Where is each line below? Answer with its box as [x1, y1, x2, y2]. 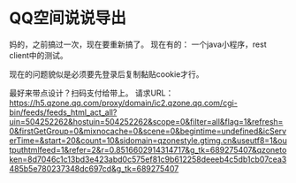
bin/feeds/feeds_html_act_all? [9, 107, 118, 118]
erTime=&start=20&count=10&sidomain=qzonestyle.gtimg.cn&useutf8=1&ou [9, 134, 287, 146]
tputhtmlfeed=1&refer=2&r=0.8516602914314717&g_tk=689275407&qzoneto [9, 144, 287, 155]
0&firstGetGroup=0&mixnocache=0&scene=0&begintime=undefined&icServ [9, 126, 287, 136]
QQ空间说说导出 [9, 8, 126, 28]
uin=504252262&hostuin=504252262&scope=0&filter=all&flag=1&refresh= [9, 116, 284, 126]
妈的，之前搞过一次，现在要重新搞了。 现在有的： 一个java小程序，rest [9, 39, 267, 50]
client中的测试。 [9, 50, 68, 60]
